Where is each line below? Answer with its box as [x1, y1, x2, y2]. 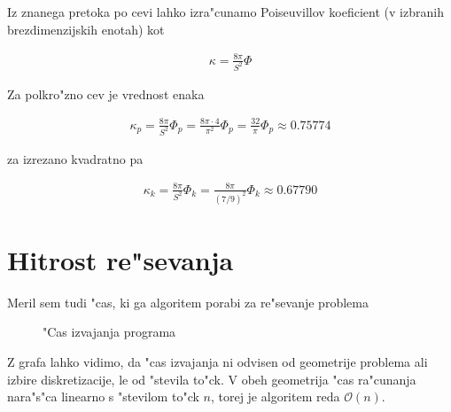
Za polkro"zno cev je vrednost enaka [7, 84, 205, 103]
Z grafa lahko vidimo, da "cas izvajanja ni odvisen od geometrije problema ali [7, 352, 428, 370]
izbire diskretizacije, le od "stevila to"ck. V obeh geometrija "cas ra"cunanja [7, 369, 416, 388]
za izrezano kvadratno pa [7, 149, 144, 167]
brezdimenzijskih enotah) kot [7, 19, 165, 38]
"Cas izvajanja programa [43, 323, 176, 341]
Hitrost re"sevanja [7, 241, 234, 277]
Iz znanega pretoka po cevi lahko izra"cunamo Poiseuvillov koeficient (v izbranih [7, 3, 444, 20]
